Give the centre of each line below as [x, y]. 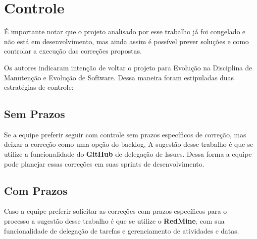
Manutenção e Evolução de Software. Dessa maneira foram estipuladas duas [119, 77]
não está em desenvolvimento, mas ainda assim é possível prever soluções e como [127, 41]
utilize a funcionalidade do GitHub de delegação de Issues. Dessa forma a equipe [128, 154]
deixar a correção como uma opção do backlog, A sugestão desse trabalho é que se [128, 144]
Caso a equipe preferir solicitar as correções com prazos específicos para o [115, 211]
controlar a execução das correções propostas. [73, 51]
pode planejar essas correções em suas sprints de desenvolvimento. [104, 163]
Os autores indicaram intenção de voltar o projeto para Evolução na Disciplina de [128, 67]
